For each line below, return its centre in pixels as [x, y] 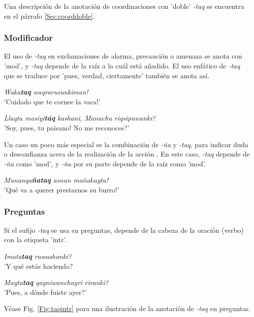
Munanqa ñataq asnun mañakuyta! [56, 180]
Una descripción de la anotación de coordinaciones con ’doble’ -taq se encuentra [124, 6]
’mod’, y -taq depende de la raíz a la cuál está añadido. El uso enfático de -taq [122, 65]
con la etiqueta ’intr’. [35, 239]
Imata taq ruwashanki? [38, 256]
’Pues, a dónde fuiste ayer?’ [45, 292]
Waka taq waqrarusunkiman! [46, 92]
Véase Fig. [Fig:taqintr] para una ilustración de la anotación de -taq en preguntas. [127, 308]
